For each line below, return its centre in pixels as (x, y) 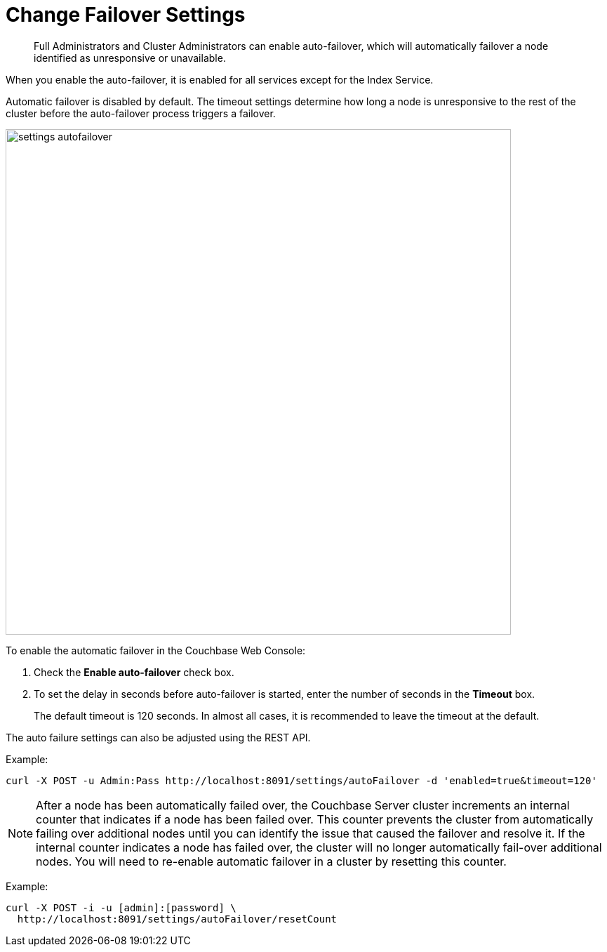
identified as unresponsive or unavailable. (130, 58)
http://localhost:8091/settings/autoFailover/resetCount (177, 919)
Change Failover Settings (126, 15)
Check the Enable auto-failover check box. (134, 672)
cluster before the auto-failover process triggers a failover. (141, 113)
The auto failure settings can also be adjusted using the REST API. (158, 737)
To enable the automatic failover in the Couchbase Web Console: (156, 650)
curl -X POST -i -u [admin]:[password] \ (121, 907)
